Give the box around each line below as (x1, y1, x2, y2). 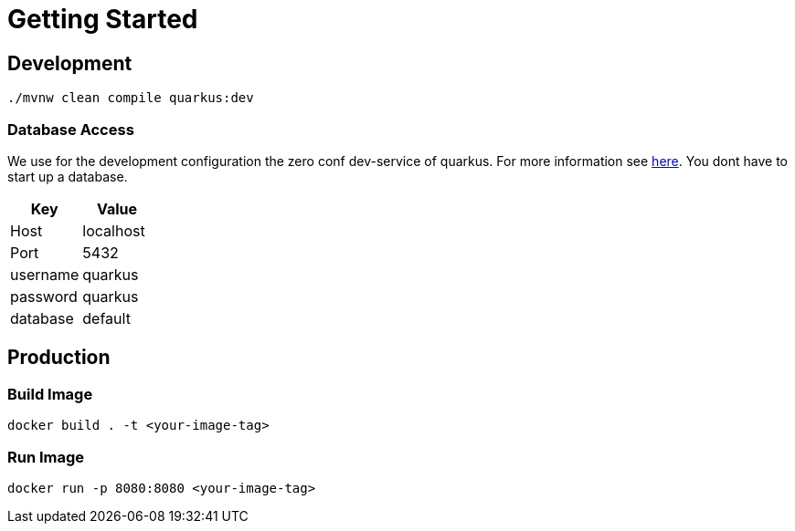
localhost (82, 221, 145, 240)
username (10, 265, 79, 284)
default (82, 308, 131, 328)
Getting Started (7, 4, 198, 35)
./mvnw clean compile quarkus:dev (7, 90, 254, 106)
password (10, 286, 78, 306)
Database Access (7, 120, 134, 139)
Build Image (7, 384, 93, 403)
